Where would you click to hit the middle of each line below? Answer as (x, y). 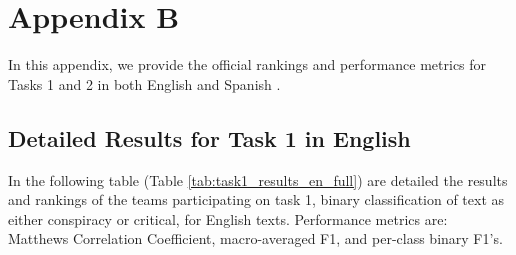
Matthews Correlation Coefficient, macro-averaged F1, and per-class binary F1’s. (255, 238)
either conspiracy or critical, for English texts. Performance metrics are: (228, 218)
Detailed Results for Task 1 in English (209, 137)
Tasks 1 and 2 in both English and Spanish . (144, 83)
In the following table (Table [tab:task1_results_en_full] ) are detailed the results (258, 179)
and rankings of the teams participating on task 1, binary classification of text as (256, 199)
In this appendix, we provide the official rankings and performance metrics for (247, 64)
